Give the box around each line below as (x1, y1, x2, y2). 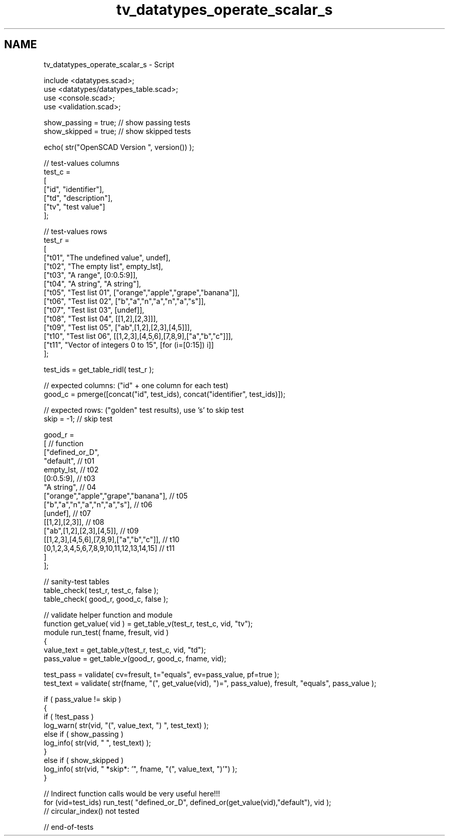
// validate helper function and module (44, 610, 173, 619)
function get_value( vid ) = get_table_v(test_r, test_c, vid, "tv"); (44, 619, 253, 628)
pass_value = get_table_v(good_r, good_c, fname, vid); (44, 654, 227, 663)
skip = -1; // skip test (44, 414, 113, 423)
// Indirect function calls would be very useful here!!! (44, 789, 220, 798)
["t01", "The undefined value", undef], (44, 253, 171, 262)
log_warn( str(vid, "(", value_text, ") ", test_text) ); (44, 720, 209, 730)
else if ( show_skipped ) (44, 755, 124, 765)
